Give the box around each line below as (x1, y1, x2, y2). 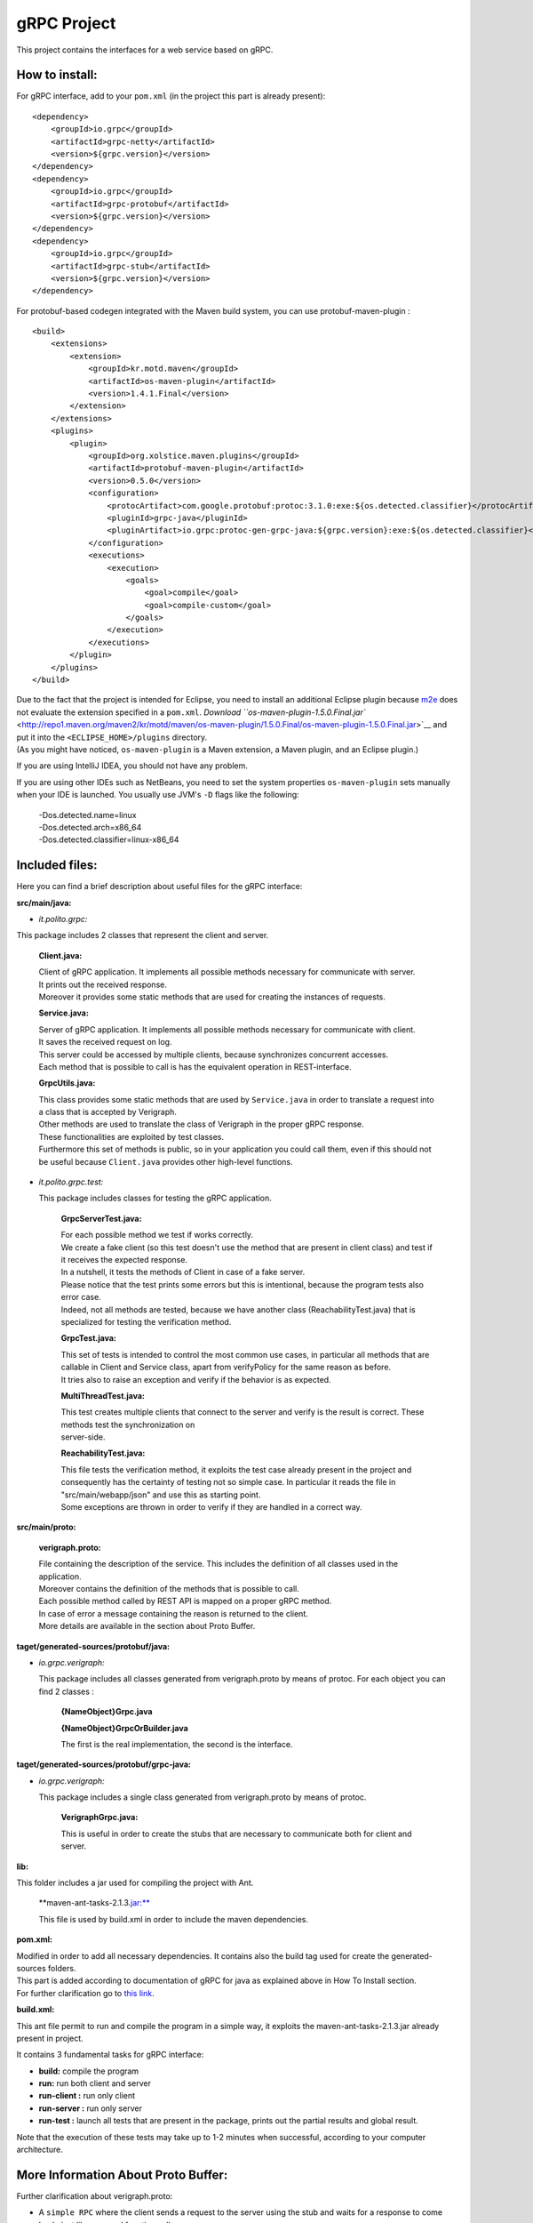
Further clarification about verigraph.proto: (16, 2190, 173, 2201)
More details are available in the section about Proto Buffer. (38, 1621, 256, 1632)
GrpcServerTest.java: (60, 1213, 142, 1224)
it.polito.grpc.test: (38, 1176, 104, 1187)
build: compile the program (38, 2066, 139, 2076)
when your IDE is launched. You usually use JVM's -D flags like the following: (16, 790, 299, 800)
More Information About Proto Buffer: (16, 2167, 228, 2182)
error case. (60, 1292, 101, 1303)
